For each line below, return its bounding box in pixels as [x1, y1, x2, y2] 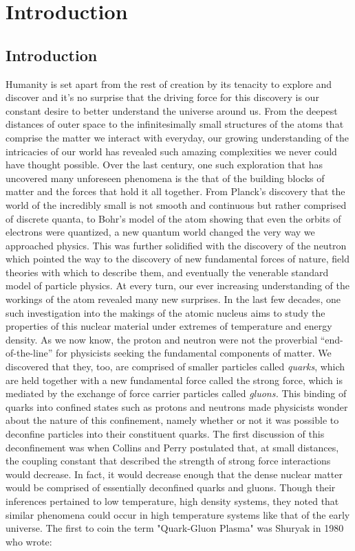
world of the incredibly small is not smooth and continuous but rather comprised [6, 197, 347, 212]
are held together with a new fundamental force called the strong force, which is [6, 372, 343, 387]
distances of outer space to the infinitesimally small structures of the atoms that [6, 117, 344, 131]
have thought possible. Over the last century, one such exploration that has [6, 157, 323, 172]
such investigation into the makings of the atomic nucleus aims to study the [6, 305, 325, 319]
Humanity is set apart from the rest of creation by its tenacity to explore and [6, 76, 332, 91]
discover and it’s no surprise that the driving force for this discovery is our [6, 90, 319, 104]
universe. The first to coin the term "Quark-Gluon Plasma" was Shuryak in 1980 [6, 521, 344, 535]
